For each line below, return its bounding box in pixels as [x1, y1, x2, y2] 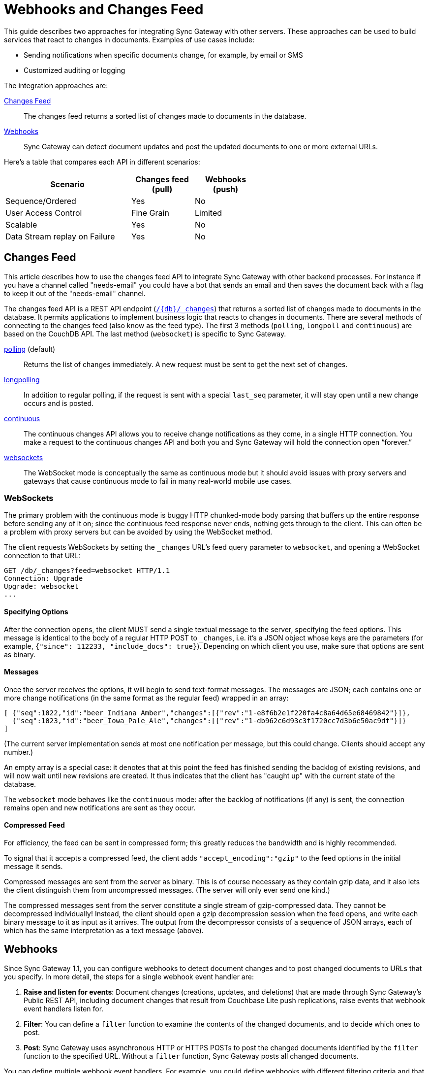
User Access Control [5, 207, 82, 218]
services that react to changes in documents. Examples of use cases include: [4, 35, 255, 44]
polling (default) [4, 344, 56, 353]
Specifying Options [4, 607, 68, 616]
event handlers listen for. [24, 1004, 104, 1013]
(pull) [152, 184, 173, 194]
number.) [4, 747, 33, 756]
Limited [195, 207, 222, 218]
